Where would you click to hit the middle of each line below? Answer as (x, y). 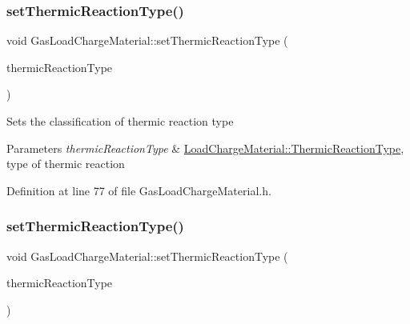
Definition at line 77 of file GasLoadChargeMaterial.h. (139, 190)
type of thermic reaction (66, 164)
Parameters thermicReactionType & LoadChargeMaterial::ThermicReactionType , (205, 148)
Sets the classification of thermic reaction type (120, 121)
